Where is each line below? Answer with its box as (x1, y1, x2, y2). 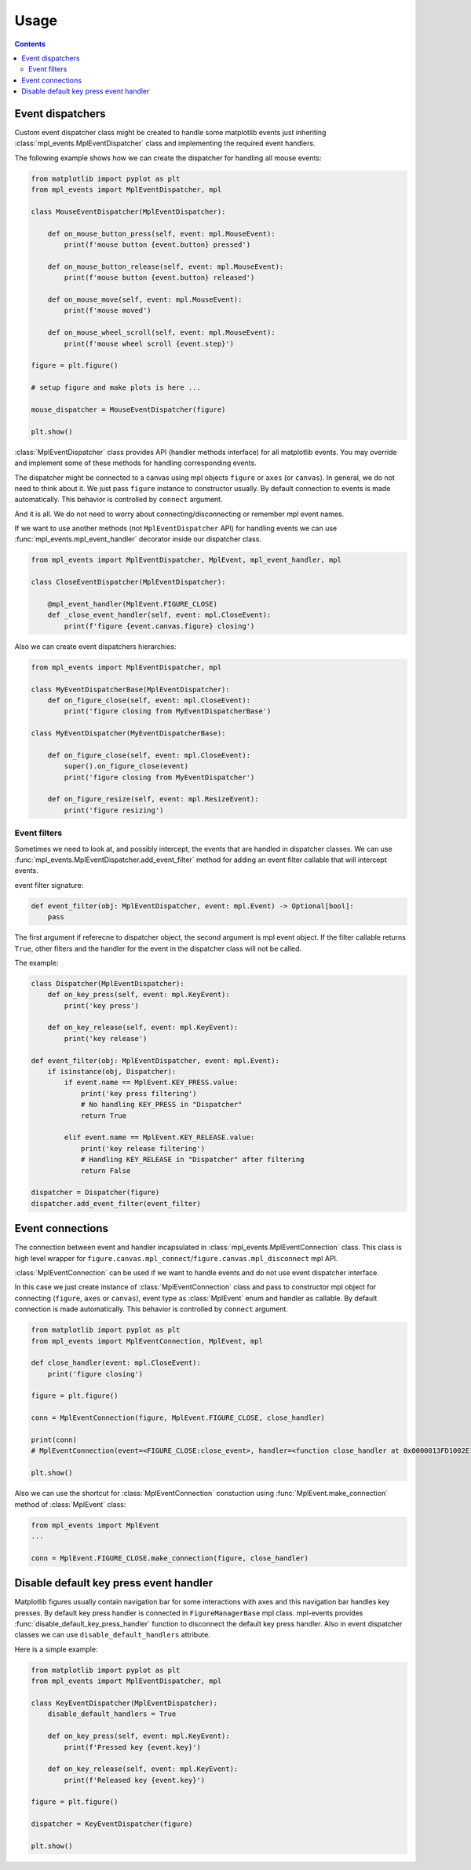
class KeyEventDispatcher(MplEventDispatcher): (31, 1698, 217, 1707)
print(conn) (31, 1435, 78, 1445)
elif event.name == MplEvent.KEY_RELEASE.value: (64, 1133, 255, 1142)
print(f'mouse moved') (64, 306, 152, 315)
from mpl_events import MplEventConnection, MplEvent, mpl (31, 1336, 263, 1345)
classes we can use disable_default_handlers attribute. (14, 1630, 211, 1640)
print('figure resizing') (64, 805, 164, 815)
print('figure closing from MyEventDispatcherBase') (64, 707, 272, 716)
